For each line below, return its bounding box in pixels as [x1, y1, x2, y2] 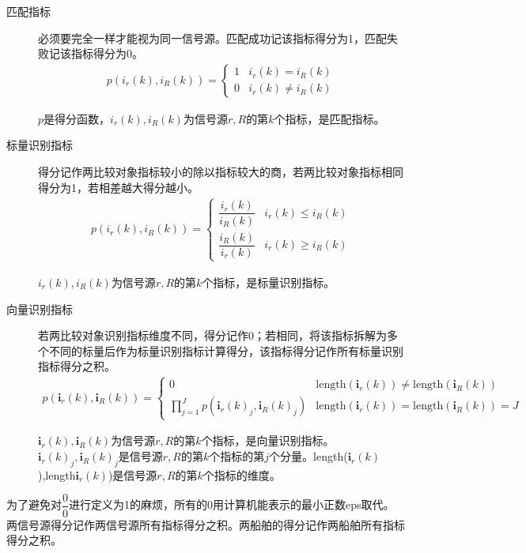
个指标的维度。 [202, 466, 281, 483]
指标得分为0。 [70, 45, 143, 62]
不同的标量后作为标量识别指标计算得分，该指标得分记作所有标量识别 [48, 342, 403, 359]
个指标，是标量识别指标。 [202, 273, 335, 290]
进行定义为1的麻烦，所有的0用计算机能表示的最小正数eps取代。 [69, 496, 395, 513]
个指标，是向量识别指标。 [201, 432, 335, 449]
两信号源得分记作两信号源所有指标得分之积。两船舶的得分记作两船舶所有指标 [6, 516, 405, 532]
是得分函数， [44, 110, 111, 126]
